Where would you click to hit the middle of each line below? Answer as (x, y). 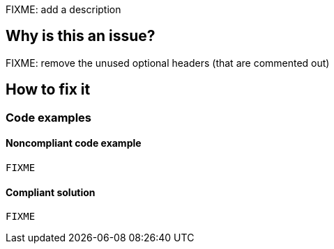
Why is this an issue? (81, 36)
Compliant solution (51, 192)
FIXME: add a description (63, 9)
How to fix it (48, 90)
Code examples (49, 117)
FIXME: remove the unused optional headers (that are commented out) (168, 63)
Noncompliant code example (74, 143)
